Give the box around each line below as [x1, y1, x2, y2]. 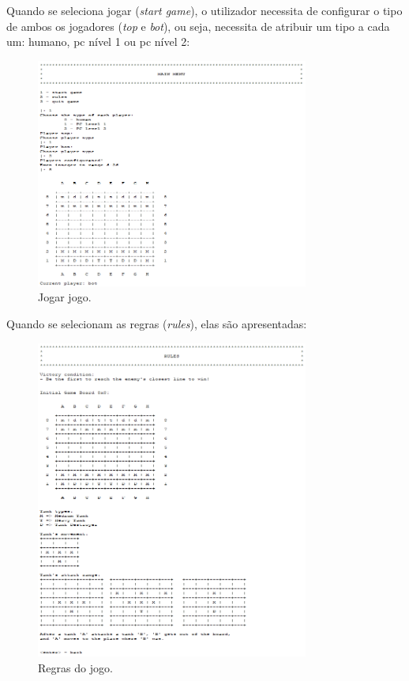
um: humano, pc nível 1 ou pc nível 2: [6, 33, 190, 50]
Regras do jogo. [38, 659, 113, 675]
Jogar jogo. [38, 289, 92, 305]
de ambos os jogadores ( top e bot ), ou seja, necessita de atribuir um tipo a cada [6, 17, 390, 34]
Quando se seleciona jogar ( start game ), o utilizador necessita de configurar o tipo [6, 2, 403, 18]
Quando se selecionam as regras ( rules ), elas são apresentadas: [6, 316, 307, 332]
